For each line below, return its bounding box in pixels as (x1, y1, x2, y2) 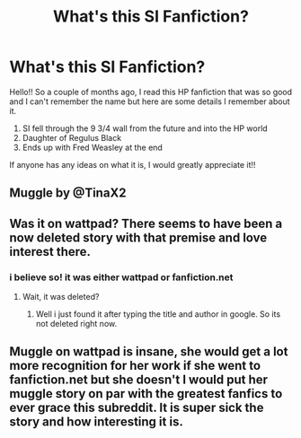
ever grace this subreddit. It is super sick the (9, 400, 264, 416)
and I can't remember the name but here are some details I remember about (9, 96, 290, 107)
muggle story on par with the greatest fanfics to (9, 386, 283, 401)
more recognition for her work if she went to (9, 358, 261, 373)
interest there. (9, 244, 92, 259)
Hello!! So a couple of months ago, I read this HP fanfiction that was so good (9, 86, 293, 97)
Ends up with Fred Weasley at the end (22, 142, 164, 153)
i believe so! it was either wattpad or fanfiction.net (9, 271, 234, 284)
